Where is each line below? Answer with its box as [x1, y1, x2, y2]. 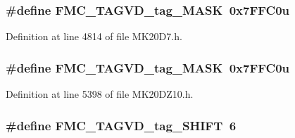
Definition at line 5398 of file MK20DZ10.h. [6, 87, 194, 101]
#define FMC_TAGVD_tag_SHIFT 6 [6, 116, 237, 134]
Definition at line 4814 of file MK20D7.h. [6, 29, 182, 44]
